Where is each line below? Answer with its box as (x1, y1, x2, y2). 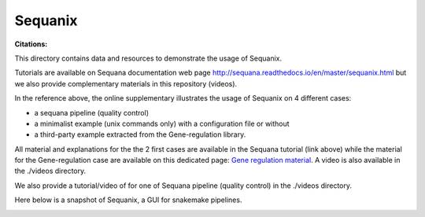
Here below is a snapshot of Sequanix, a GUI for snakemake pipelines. (14, 195, 242, 204)
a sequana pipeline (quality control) (34, 108, 150, 117)
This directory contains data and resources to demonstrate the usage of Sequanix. (14, 53, 283, 63)
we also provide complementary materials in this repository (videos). (14, 79, 238, 88)
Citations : (14, 39, 48, 49)
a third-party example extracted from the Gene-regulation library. (34, 130, 246, 139)
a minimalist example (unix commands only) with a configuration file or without (34, 119, 290, 128)
